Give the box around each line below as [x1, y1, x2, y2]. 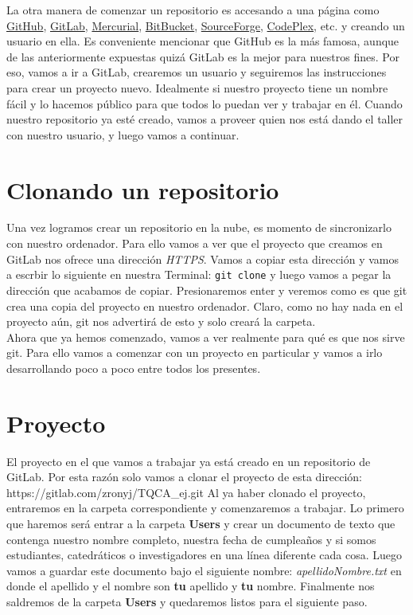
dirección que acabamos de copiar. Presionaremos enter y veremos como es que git [6, 281, 407, 298]
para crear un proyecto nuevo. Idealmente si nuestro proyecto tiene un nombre [6, 79, 388, 96]
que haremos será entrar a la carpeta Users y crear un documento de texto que [6, 515, 395, 531]
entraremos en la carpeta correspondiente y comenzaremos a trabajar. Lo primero [6, 499, 404, 516]
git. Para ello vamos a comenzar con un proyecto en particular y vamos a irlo [6, 344, 383, 361]
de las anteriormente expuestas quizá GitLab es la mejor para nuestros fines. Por [6, 48, 399, 65]
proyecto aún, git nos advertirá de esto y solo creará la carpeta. [6, 313, 316, 330]
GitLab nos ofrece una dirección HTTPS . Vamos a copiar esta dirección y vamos [6, 250, 399, 267]
